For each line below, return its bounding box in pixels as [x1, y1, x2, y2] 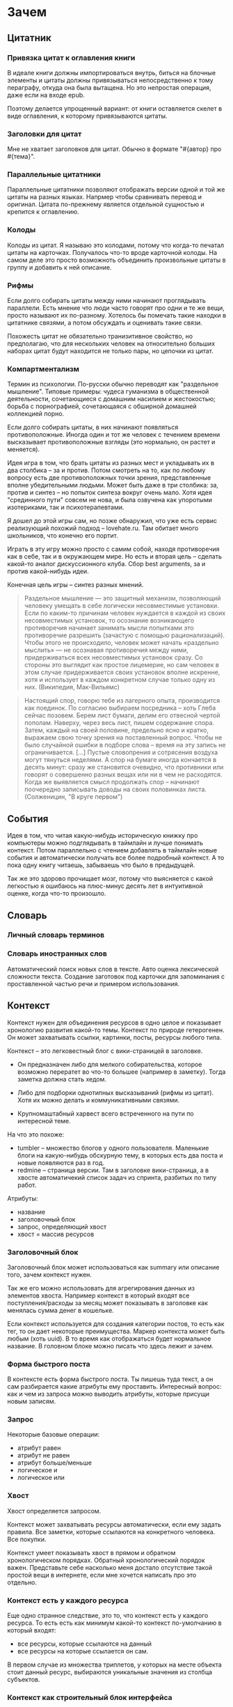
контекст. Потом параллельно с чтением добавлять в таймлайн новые [7, 846, 218, 855]
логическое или [17, 1474, 65, 1482]
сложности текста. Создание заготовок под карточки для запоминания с [7, 972, 225, 981]
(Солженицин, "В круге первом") [24, 793, 123, 801]
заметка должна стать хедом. [17, 1075, 106, 1083]
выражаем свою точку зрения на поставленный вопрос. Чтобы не [24, 733, 223, 742]
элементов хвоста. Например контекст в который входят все [7, 1291, 190, 1300]
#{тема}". [7, 153, 35, 161]
